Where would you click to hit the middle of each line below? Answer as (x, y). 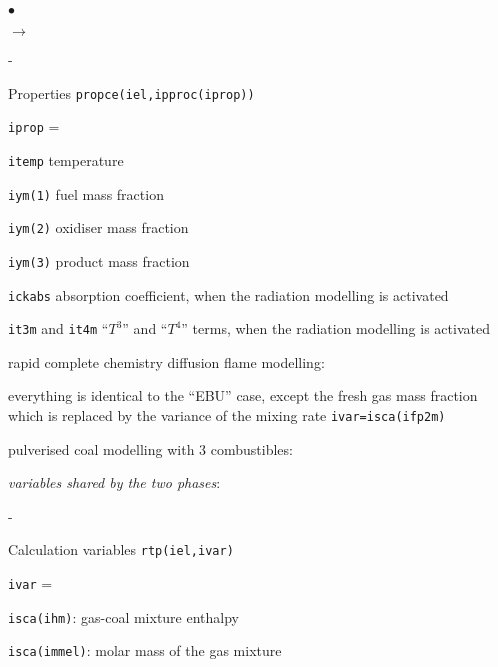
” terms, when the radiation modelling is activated (335, 328)
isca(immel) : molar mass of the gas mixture (145, 650)
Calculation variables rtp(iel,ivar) (121, 549)
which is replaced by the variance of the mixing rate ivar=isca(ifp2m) (227, 415)
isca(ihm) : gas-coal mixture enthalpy (123, 616)
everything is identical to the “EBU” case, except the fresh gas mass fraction (243, 395)
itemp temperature (66, 159)
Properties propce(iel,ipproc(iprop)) (131, 92)
